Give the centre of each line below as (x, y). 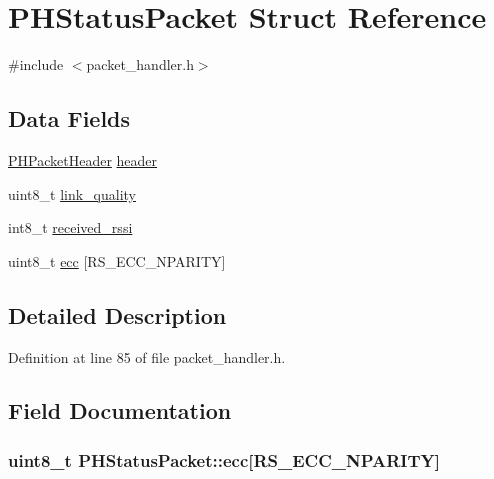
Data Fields (69, 118)
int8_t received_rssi (70, 227)
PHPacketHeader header (83, 159)
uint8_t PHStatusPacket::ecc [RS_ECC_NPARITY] (224, 459)
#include (36, 64)
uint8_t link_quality (72, 193)
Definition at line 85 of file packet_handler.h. (147, 356)
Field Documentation (120, 410)
